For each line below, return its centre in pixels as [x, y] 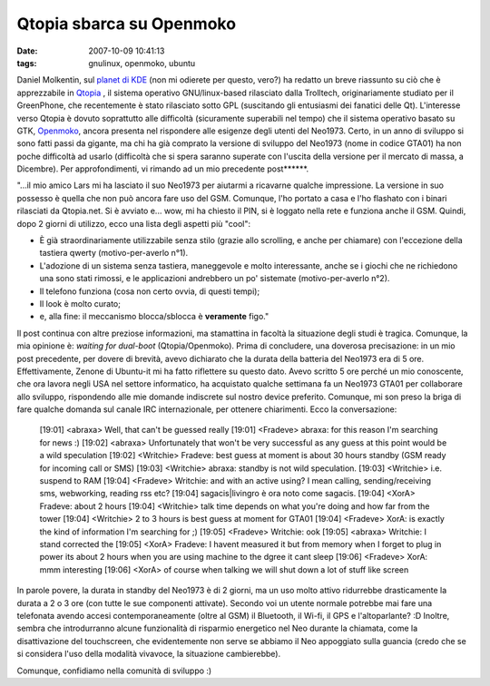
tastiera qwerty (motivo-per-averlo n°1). [114, 253]
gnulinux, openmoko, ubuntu [142, 63]
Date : [27, 51]
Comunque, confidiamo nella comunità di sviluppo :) [114, 671]
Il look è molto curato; [80, 303]
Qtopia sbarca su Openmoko [126, 24]
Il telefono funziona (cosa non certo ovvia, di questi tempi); [150, 291]
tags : [27, 63]
